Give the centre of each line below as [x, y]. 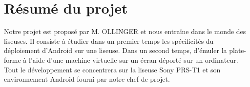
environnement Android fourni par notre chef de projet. [87, 79]
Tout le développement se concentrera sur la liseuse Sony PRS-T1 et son [112, 69]
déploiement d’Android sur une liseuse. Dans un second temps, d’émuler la [115, 50]
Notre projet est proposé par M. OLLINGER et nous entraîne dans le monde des [125, 31]
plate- [238, 50]
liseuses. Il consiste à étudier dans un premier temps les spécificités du [109, 41]
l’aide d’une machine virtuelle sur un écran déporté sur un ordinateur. [133, 60]
